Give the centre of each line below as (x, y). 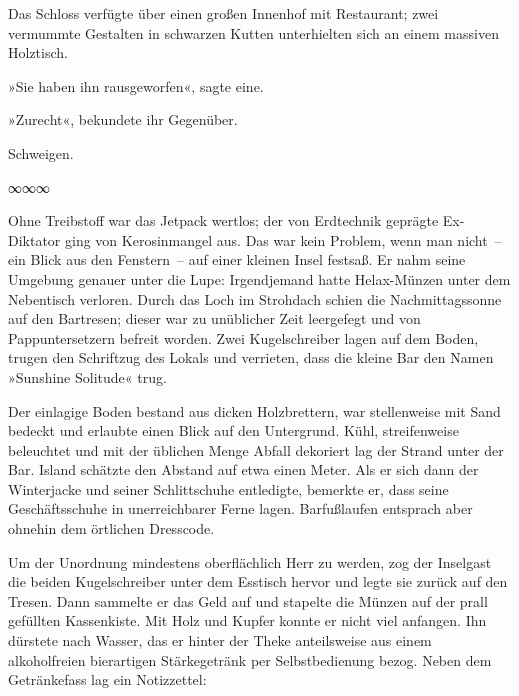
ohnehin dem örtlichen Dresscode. (111, 528)
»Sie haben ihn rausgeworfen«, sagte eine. (136, 85)
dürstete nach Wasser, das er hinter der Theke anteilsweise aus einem (220, 640)
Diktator (34, 239)
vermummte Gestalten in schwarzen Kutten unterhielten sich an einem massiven (253, 32)
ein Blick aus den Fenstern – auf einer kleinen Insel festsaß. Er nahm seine (237, 259)
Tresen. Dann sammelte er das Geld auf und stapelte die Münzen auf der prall (248, 600)
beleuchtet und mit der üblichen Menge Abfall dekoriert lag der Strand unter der (256, 449)
